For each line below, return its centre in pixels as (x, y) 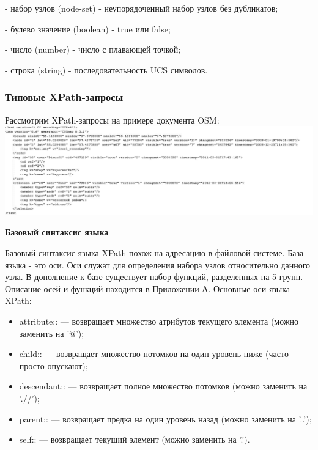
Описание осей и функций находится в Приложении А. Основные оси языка (148, 288)
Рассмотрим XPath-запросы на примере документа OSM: (112, 120)
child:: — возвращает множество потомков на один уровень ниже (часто (154, 354)
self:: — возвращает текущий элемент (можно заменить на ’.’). (135, 439)
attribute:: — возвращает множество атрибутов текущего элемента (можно (159, 321)
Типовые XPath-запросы (64, 97)
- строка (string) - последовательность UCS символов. (106, 69)
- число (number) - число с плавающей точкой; (93, 49)
